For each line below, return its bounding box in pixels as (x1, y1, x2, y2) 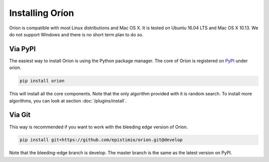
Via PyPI (9, 45, 36, 53)
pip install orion (19, 78, 65, 84)
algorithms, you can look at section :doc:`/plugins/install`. (9, 97, 127, 104)
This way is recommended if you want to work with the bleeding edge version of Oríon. (9, 124, 188, 130)
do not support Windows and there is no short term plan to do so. (9, 31, 144, 37)
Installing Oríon (9, 7, 74, 18)
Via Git (9, 111, 31, 119)
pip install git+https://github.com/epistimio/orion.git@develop (19, 137, 183, 143)
